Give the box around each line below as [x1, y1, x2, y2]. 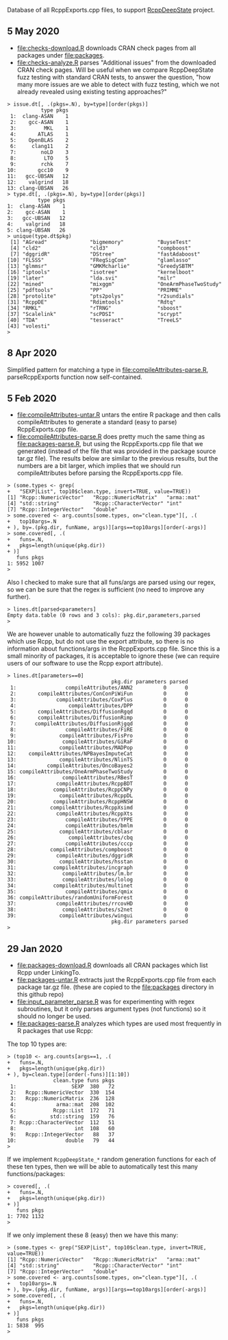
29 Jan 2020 [7, 942, 63, 955]
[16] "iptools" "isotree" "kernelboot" [7, 269, 194, 276]
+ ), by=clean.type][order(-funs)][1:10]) [7, 1071, 130, 1078]
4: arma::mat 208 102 [10, 1101, 115, 1108]
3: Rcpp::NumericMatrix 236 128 [10, 1095, 115, 1102]
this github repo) [16, 990, 64, 999]
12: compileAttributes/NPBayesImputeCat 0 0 [7, 751, 188, 757]
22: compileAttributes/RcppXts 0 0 [7, 810, 188, 818]
